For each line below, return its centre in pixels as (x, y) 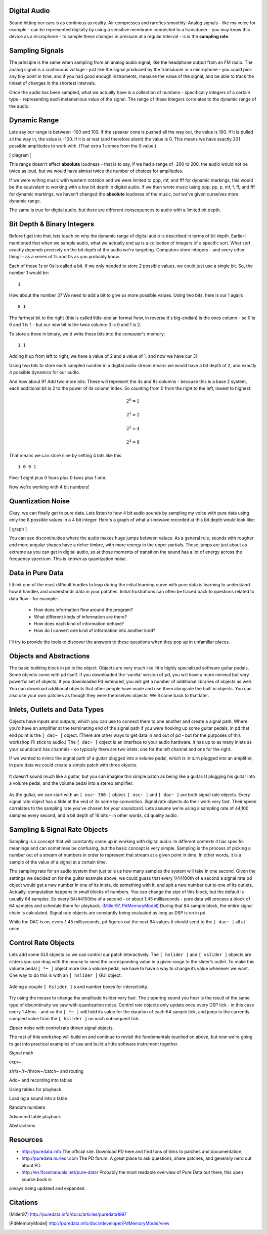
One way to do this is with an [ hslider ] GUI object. (66, 975)
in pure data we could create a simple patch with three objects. (73, 765)
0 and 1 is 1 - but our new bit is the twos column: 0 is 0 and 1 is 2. (75, 325)
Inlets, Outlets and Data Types (56, 710)
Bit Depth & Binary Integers (52, 224)
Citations (23, 1202)
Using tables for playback (35, 1089)
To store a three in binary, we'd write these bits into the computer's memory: (87, 333)
